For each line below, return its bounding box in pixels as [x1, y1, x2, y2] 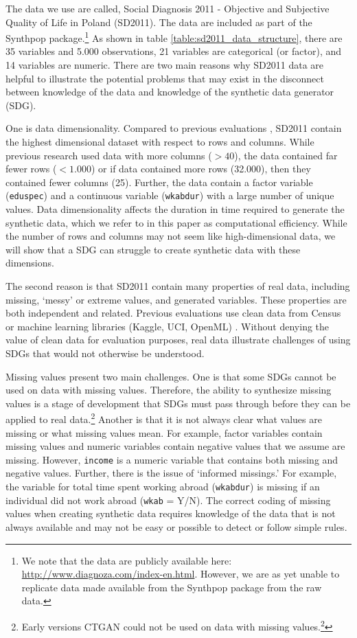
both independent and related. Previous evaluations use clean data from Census [5, 306, 341, 320]
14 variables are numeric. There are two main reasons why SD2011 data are [5, 58, 324, 72]
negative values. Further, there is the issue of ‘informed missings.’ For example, [5, 466, 337, 480]
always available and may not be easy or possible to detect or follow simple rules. [5, 519, 347, 534]
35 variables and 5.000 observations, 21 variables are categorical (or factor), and [5, 44, 342, 58]
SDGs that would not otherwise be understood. [5, 345, 205, 360]
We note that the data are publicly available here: [21, 553, 232, 567]
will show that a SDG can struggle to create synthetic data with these [5, 242, 301, 256]
